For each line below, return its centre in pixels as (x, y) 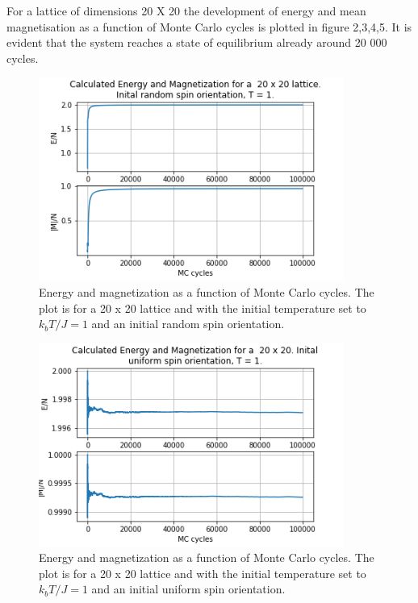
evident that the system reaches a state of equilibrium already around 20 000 (197, 42)
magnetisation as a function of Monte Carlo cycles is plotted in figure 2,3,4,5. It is (209, 26)
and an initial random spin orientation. (188, 324)
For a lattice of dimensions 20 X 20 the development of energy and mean (186, 10)
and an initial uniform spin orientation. (188, 589)
